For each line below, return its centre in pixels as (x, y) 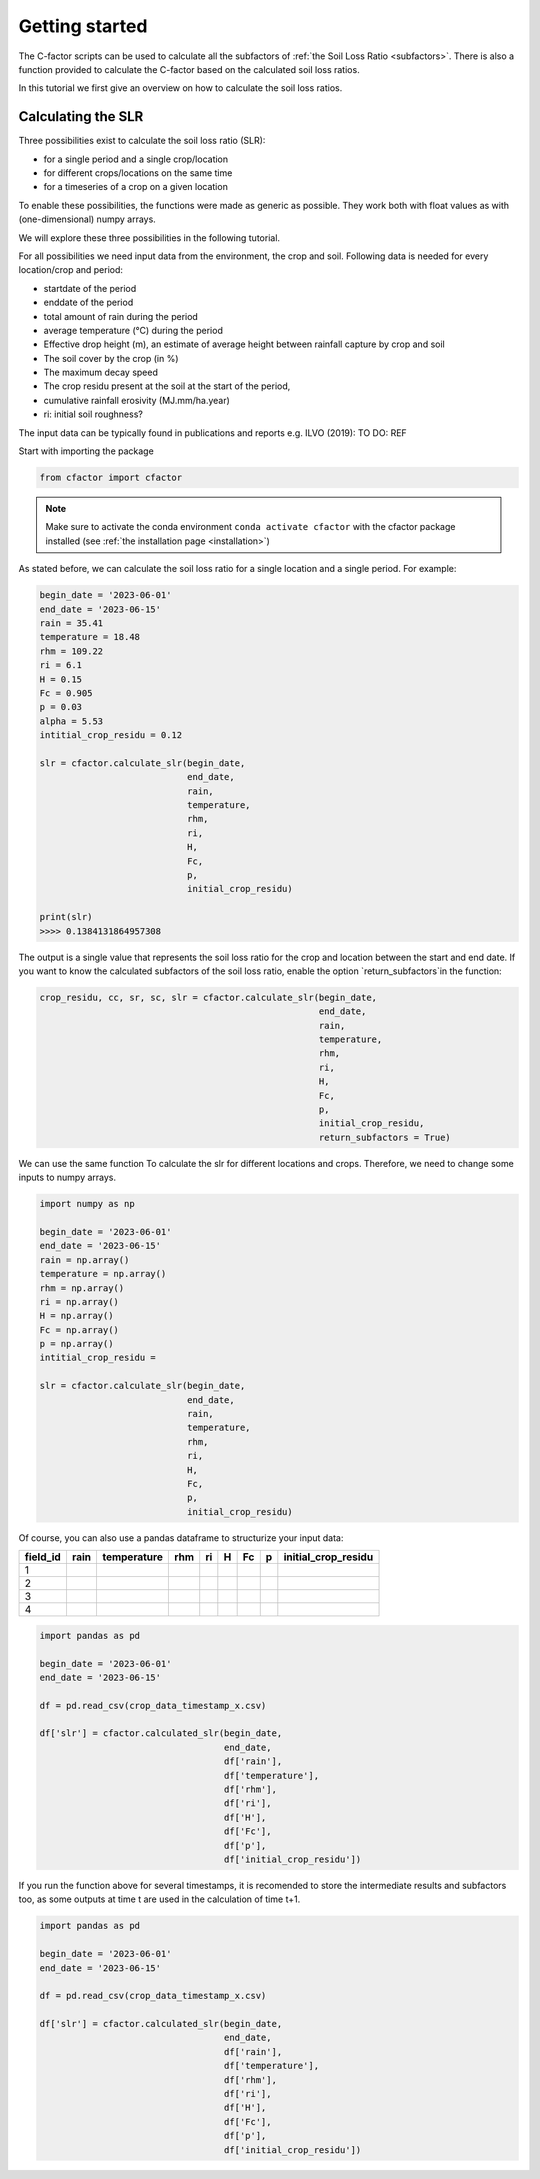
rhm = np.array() (82, 1288)
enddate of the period (88, 302)
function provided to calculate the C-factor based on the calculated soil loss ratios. (189, 69)
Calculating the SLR (81, 116)
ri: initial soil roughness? (93, 414)
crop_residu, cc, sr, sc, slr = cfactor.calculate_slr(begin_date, (208, 997)
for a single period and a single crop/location (136, 159)
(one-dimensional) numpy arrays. (87, 219)
